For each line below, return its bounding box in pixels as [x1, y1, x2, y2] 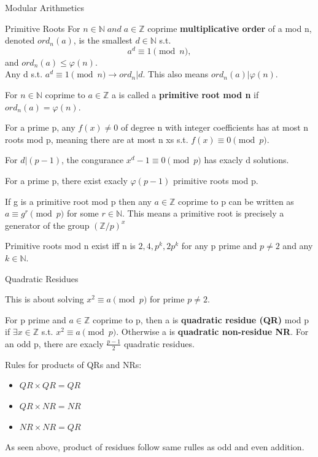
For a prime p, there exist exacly [5, 174, 128, 187]
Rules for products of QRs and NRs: [5, 358, 142, 371]
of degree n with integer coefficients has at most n [120, 121, 309, 134]
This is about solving [5, 293, 84, 305]
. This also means [142, 67, 209, 80]
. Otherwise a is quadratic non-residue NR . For [116, 325, 309, 338]
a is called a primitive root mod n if [111, 88, 259, 101]
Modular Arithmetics [5, 1, 84, 13]
